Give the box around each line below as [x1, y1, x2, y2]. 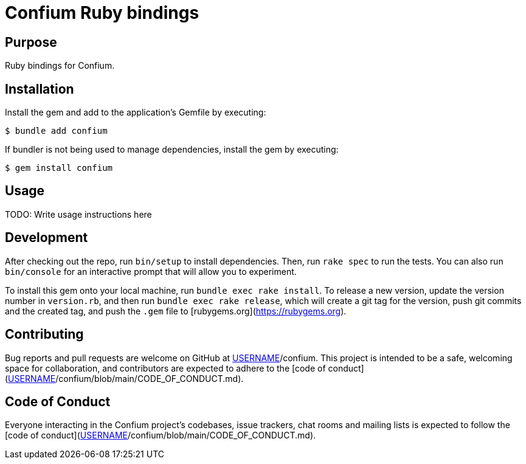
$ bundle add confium [5, 126, 108, 136]
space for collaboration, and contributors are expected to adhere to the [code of [5, 362, 326, 373]
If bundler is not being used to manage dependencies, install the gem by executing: [5, 144, 339, 155]
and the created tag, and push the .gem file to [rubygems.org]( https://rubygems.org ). [5, 305, 347, 316]
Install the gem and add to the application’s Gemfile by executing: [5, 107, 266, 118]
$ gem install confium [5, 163, 113, 173]
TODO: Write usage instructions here [5, 209, 152, 220]
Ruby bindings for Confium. [5, 60, 115, 71]
